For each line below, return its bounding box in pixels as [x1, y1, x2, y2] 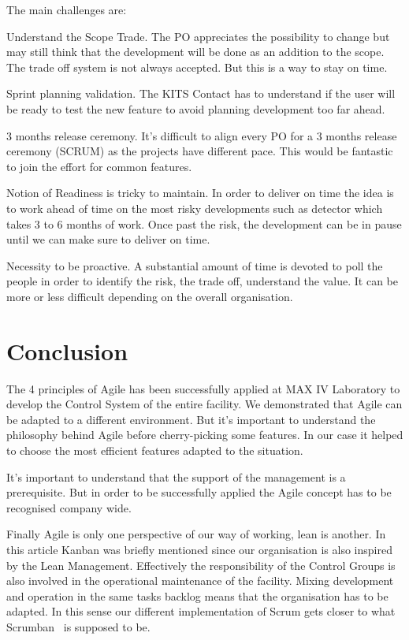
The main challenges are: [6, 2, 127, 17]
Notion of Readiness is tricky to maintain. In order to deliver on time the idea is [6, 184, 394, 201]
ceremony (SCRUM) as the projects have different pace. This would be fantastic [6, 143, 393, 159]
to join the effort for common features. [6, 158, 192, 174]
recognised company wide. [6, 499, 132, 515]
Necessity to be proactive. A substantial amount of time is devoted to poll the [6, 257, 383, 273]
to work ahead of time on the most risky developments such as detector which [6, 199, 383, 216]
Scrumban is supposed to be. [6, 618, 151, 634]
